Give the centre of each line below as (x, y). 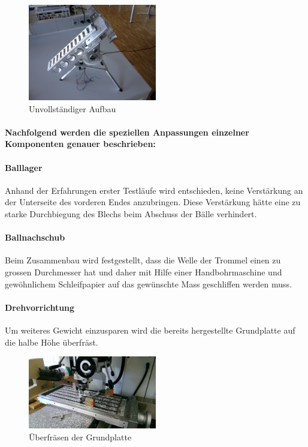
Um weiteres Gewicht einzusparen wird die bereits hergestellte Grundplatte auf (150, 330)
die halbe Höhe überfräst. (52, 342)
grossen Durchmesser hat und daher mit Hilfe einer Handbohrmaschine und (144, 271)
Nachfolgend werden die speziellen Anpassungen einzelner (127, 132)
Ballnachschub (35, 237)
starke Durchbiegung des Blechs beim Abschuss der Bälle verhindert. (131, 213)
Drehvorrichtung (40, 307)
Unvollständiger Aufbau (73, 108)
